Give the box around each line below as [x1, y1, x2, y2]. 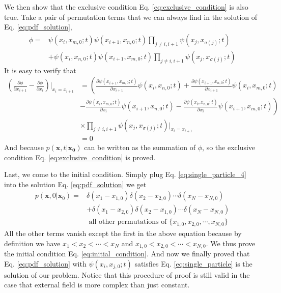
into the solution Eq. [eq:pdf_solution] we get [4, 179, 147, 189]
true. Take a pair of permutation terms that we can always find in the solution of [4, 11, 257, 22]
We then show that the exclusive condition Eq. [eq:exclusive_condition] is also [4, 2, 248, 12]
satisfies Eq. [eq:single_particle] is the [134, 258, 252, 269]
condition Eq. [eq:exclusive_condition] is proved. [4, 152, 156, 162]
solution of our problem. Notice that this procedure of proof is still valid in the [4, 269, 250, 280]
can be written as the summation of [84, 142, 196, 152]
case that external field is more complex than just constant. [4, 279, 190, 290]
